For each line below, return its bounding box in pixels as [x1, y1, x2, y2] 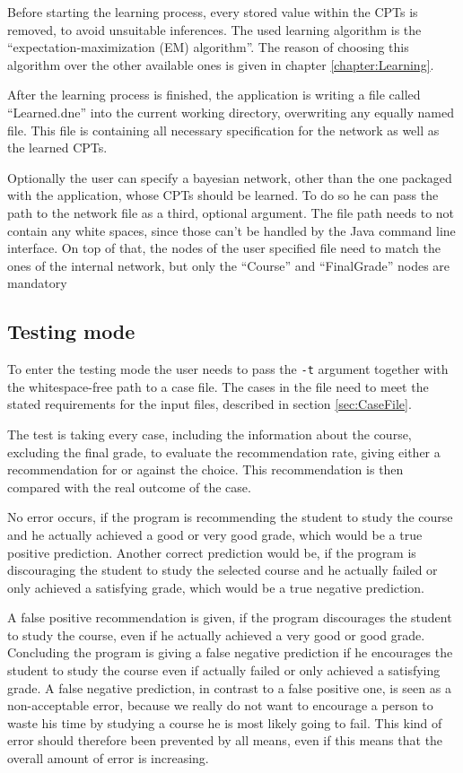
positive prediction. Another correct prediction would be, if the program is [7, 543, 416, 561]
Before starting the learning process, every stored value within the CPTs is [7, 3, 418, 21]
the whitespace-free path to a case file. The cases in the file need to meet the [7, 377, 429, 395]
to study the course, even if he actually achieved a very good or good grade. [7, 625, 425, 644]
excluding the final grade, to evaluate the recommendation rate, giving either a [7, 442, 441, 461]
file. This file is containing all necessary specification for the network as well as [7, 120, 440, 139]
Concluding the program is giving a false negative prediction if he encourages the [7, 643, 453, 662]
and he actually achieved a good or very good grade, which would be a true [7, 525, 423, 543]
